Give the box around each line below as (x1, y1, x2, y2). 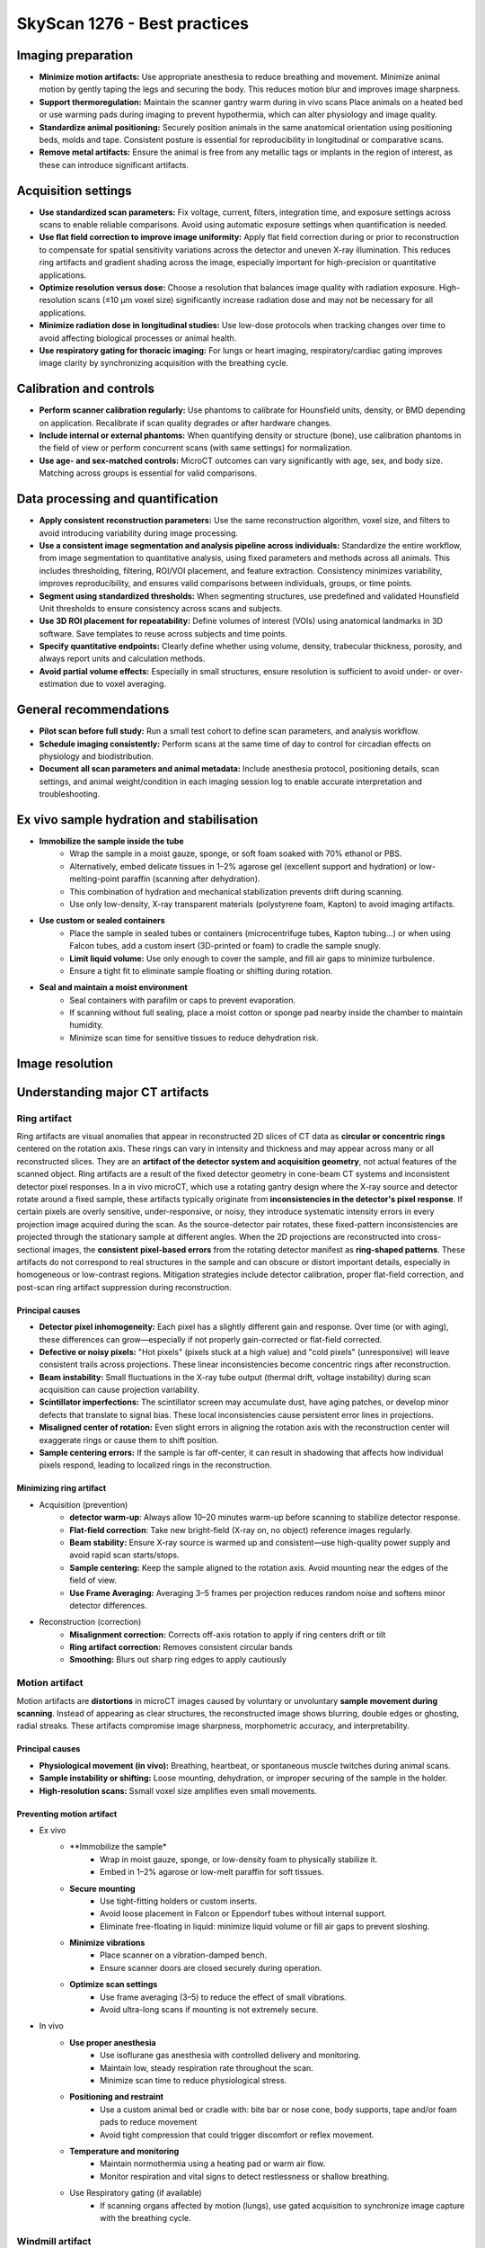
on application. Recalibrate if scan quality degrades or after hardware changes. (39, 417, 332, 428)
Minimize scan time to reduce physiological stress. (100, 2075, 287, 2085)
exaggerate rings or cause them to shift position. (39, 1434, 219, 1445)
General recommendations (16, 702, 170, 718)
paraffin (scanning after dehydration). (121, 873, 260, 885)
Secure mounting (69, 1883, 136, 1894)
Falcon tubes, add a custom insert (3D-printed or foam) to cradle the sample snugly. (69, 941, 382, 951)
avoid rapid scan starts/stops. (69, 1549, 180, 1560)
